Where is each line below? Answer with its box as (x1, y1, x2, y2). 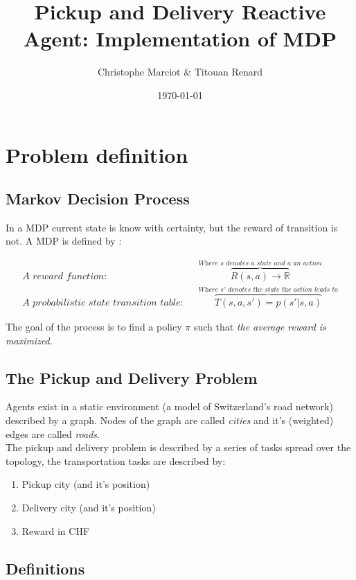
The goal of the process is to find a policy (6, 319, 182, 334)
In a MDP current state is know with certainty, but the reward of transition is (6, 220, 338, 234)
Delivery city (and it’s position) (21, 500, 156, 514)
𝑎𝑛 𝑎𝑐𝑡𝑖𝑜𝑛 (293, 259, 322, 267)
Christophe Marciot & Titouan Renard (97, 64, 263, 79)
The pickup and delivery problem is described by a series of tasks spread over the (6, 440, 351, 455)
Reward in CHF (21, 523, 90, 538)
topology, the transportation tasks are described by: (6, 453, 226, 468)
